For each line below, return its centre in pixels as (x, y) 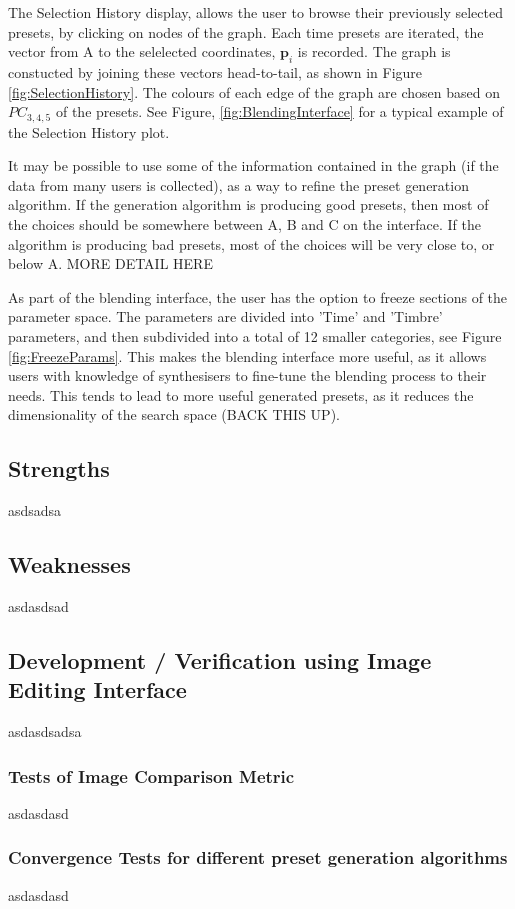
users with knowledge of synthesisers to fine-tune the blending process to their (247, 375)
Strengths (59, 468)
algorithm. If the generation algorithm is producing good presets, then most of (248, 204)
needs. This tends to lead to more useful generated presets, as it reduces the (241, 394)
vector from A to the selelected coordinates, (142, 51)
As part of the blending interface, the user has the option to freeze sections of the (258, 296)
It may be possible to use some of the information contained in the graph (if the (253, 165)
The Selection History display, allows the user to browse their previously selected (255, 12)
